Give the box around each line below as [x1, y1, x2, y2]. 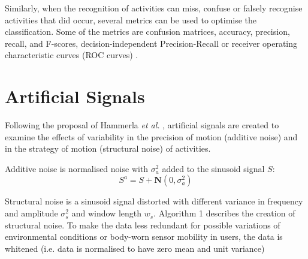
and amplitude [5, 207, 58, 219]
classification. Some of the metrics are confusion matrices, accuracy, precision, [5, 25, 290, 38]
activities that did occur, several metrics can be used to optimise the [5, 13, 257, 26]
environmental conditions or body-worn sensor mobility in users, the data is [5, 230, 283, 243]
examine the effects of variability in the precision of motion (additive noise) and [5, 130, 298, 143]
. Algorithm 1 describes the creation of [153, 207, 295, 219]
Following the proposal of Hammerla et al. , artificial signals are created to [5, 119, 279, 131]
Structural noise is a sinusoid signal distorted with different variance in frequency [5, 195, 303, 207]
